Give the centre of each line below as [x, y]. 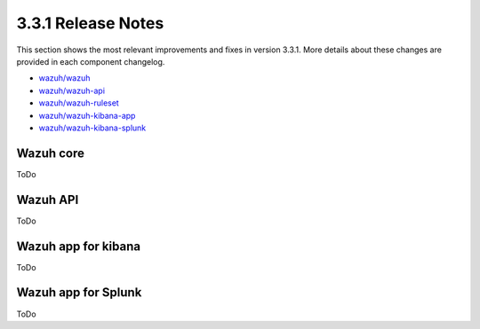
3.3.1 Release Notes [90, 23]
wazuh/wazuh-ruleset [79, 103]
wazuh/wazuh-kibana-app [87, 115]
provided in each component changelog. [91, 61]
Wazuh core [50, 153]
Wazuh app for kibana [79, 246]
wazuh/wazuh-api [72, 90]
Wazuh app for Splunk [79, 293]
